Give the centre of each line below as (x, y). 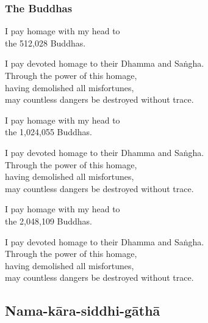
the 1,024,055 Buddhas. (49, 132)
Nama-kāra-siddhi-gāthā (83, 310)
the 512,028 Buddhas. (45, 43)
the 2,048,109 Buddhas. (49, 221)
